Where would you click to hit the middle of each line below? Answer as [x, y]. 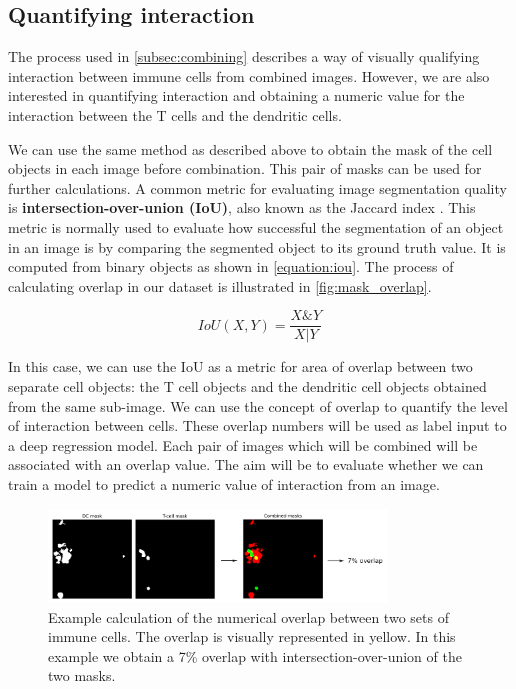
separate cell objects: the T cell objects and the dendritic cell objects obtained [247, 385]
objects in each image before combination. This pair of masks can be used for [245, 168]
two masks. [82, 675]
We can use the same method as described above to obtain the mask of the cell [250, 148]
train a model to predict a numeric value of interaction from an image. [224, 483]
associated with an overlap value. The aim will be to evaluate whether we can [246, 464]
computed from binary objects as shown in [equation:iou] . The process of [231, 266]
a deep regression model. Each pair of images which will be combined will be [243, 444]
